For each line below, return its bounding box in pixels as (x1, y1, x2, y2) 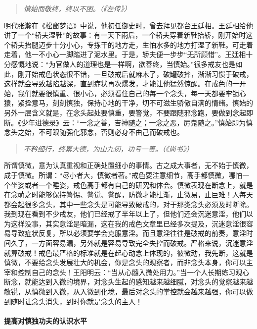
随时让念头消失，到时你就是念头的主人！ (10, 296, 142, 306)
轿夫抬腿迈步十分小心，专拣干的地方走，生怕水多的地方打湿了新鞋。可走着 (10, 39, 253, 50)
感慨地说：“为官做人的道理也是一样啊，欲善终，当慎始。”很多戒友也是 (10, 58, 236, 69)
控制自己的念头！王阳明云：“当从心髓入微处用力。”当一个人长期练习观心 (17, 267, 250, 277)
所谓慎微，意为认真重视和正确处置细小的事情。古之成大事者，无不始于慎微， (4, 160, 253, 170)
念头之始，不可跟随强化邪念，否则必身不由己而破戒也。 (4, 127, 184, 137)
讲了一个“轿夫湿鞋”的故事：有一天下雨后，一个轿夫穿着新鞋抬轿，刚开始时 (4, 30, 246, 40)
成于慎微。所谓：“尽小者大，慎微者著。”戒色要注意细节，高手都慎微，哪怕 (4, 169, 243, 180)
